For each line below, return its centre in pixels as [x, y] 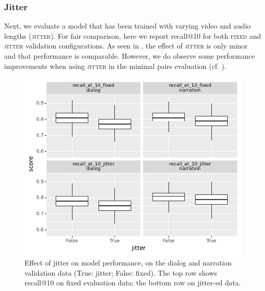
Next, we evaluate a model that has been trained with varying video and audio [127, 26]
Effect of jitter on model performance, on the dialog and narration [128, 262]
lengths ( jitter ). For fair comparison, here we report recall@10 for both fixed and [132, 35]
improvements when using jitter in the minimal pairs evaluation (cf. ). [115, 66]
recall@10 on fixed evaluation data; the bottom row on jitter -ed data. [133, 283]
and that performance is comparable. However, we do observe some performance [130, 56]
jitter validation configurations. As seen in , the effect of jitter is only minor [126, 46]
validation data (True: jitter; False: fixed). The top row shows [121, 272]
